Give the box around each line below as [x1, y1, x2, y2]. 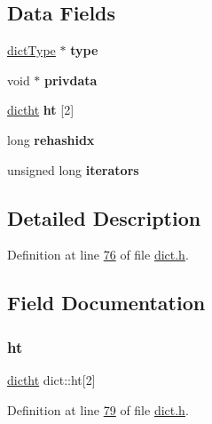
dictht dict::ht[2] [7, 370, 96, 388]
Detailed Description [7, 204, 201, 231]
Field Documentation [7, 289, 206, 316]
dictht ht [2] [7, 100, 75, 119]
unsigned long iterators [7, 160, 139, 179]
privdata [44, 70, 98, 89]
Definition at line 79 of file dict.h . [7, 400, 189, 419]
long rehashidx [7, 130, 95, 148]
